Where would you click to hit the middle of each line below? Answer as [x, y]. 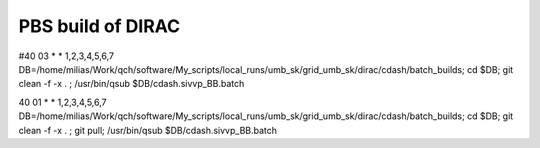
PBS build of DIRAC [99, 26]
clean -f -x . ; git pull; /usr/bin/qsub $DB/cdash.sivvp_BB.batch [148, 130]
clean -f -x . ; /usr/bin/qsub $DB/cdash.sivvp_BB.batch [131, 84]
